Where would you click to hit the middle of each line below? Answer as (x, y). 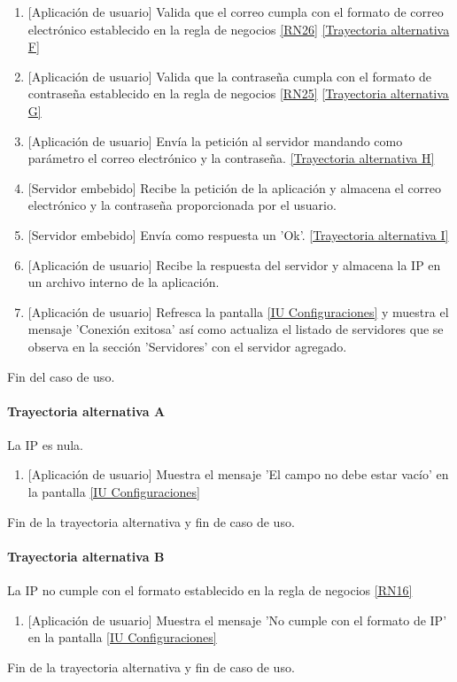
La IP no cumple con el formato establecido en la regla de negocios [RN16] (210, 590)
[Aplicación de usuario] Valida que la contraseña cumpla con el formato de (230, 76)
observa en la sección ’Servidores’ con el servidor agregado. (187, 346)
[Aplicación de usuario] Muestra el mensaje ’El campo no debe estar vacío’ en (238, 474)
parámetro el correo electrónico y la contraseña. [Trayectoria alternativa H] (231, 158)
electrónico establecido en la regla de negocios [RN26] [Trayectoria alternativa (239, 29)
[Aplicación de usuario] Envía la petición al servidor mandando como (215, 140)
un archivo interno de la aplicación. (124, 282)
